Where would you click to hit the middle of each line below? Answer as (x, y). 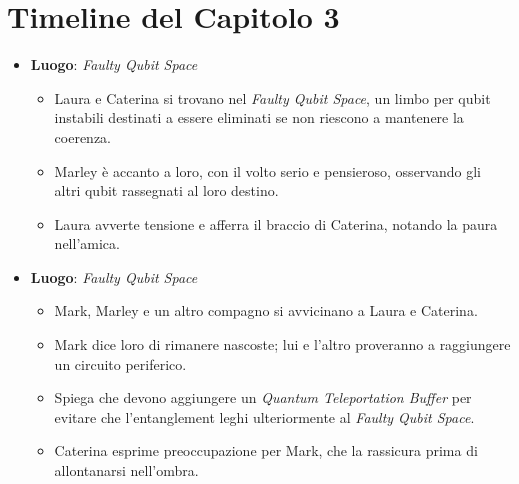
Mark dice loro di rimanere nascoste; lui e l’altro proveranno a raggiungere (282, 344)
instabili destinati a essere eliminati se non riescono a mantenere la (259, 117)
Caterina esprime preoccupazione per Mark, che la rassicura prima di (266, 450)
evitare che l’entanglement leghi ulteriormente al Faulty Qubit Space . (264, 416)
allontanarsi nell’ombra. (126, 470)
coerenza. (83, 136)
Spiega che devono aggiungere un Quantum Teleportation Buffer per (263, 397)
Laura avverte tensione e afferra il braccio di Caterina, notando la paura (276, 223)
